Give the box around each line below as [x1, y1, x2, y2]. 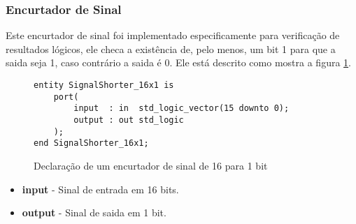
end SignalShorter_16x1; [34, 138, 149, 149]
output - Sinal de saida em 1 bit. [22, 205, 166, 220]
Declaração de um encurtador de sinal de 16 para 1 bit [34, 158, 268, 172]
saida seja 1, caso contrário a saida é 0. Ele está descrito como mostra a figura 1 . [6, 55, 351, 70]
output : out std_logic [73, 114, 184, 125]
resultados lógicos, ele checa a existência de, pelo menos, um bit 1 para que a [6, 41, 336, 56]
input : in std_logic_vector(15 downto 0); [73, 103, 290, 114]
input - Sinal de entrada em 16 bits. [22, 181, 179, 196]
